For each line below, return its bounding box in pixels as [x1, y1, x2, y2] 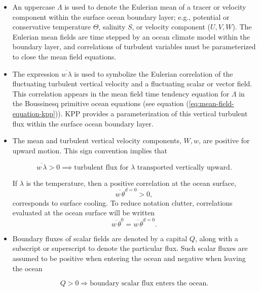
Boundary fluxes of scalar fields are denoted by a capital [12, 233, 188, 243]
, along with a [195, 233, 238, 243]
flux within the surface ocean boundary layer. [12, 118, 154, 128]
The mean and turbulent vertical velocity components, [12, 135, 181, 146]
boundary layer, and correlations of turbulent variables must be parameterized [12, 41, 256, 52]
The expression [12, 68, 59, 79]
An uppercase [12, 2, 55, 12]
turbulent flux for [74, 164, 129, 171]
